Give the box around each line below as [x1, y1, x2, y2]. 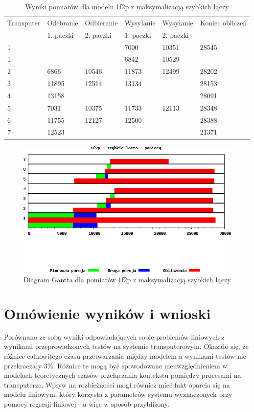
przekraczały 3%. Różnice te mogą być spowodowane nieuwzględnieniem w [4, 360, 228, 370]
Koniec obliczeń [200, 17, 247, 27]
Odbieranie [85, 17, 118, 27]
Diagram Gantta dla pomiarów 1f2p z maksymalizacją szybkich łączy [23, 275, 231, 285]
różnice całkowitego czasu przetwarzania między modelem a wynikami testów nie [4, 350, 246, 361]
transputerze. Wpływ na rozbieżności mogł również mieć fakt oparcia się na [4, 379, 230, 389]
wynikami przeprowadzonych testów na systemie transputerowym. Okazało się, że [4, 341, 249, 351]
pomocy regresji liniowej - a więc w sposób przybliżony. [4, 398, 169, 409]
